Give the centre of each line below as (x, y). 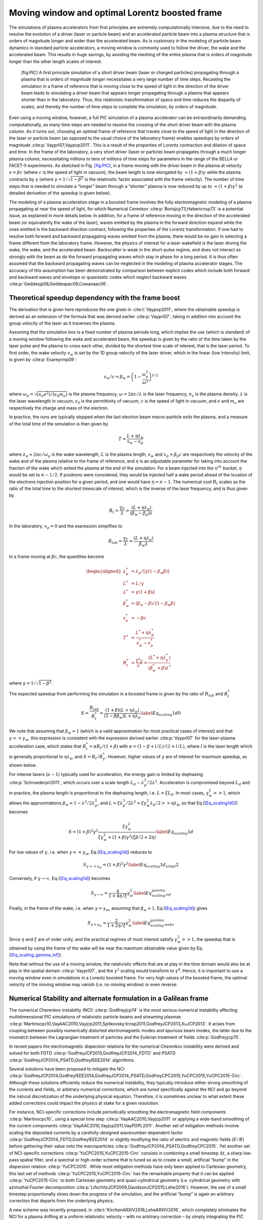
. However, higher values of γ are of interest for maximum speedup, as (176, 756)
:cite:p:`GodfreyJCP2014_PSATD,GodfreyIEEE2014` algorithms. (72, 1060)
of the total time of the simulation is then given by (59, 424)
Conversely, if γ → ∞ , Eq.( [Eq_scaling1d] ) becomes (60, 878)
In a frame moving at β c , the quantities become (56, 557)
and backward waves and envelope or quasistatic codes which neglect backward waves (98, 277)
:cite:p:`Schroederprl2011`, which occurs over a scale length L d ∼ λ (77, 783)
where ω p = (21, 394)
